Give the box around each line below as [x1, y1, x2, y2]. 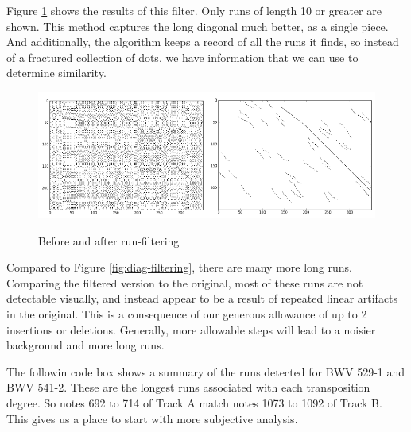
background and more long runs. [6, 337, 165, 353]
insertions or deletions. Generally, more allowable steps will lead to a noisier [6, 321, 376, 337]
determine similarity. [6, 64, 107, 81]
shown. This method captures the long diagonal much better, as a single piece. [6, 17, 389, 34]
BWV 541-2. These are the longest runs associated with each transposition [6, 379, 370, 395]
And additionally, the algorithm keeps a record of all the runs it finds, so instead [6, 33, 399, 50]
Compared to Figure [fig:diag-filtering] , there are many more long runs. [6, 259, 352, 276]
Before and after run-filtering [38, 232, 180, 249]
